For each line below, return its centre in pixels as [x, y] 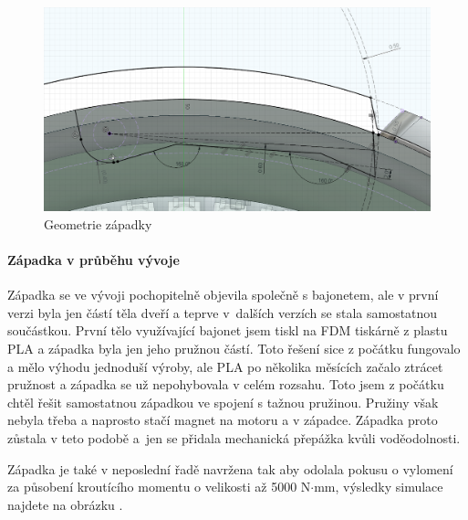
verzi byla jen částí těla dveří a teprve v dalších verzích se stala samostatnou [223, 312]
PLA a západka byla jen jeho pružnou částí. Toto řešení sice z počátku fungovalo [234, 348]
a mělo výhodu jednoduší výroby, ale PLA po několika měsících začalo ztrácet [225, 366]
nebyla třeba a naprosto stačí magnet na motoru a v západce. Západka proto [223, 420]
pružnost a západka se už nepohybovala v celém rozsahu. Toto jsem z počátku [226, 384]
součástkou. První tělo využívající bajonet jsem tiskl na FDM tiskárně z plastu [228, 330]
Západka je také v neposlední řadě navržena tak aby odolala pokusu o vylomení [230, 468]
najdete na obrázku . [65, 504]
